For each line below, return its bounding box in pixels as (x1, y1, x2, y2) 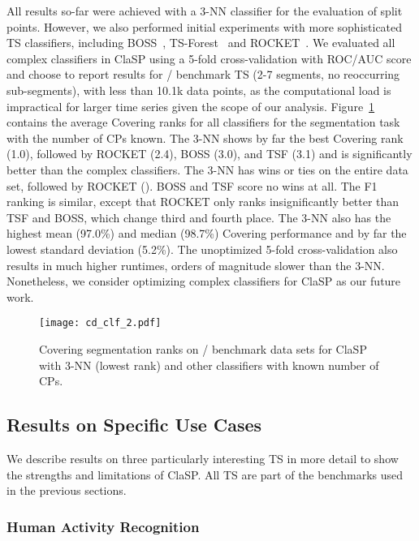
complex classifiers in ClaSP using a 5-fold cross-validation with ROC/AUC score (6, 49, 412, 67)
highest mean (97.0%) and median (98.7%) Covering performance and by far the (6, 225, 407, 242)
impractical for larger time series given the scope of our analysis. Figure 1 (6, 97, 375, 114)
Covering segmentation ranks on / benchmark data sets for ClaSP (39, 340, 367, 357)
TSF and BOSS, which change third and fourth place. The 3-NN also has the (6, 208, 391, 225)
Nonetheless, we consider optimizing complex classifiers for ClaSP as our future (6, 273, 401, 290)
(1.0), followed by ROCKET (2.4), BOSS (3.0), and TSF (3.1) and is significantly (6, 145, 413, 162)
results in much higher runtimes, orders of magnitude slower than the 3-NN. (6, 256, 385, 273)
